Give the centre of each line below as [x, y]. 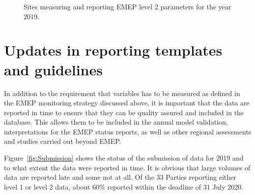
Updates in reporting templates [113, 50]
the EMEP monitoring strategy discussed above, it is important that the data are [127, 103]
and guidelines [53, 69]
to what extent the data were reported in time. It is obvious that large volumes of [127, 167]
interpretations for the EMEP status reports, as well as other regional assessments [128, 131]
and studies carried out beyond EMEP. [63, 141]
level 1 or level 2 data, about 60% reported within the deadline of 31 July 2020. [124, 186]
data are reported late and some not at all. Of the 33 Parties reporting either [120, 177]
